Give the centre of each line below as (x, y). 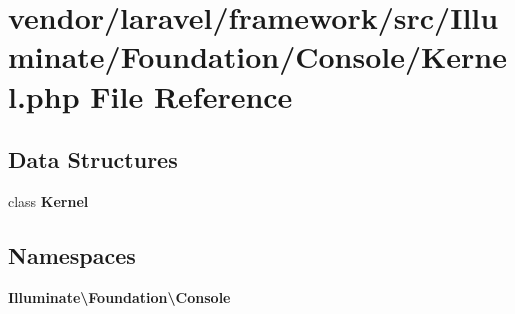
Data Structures (93, 159)
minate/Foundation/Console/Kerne (257, 56)
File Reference (191, 95)
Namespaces (72, 254)
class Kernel (48, 200)
